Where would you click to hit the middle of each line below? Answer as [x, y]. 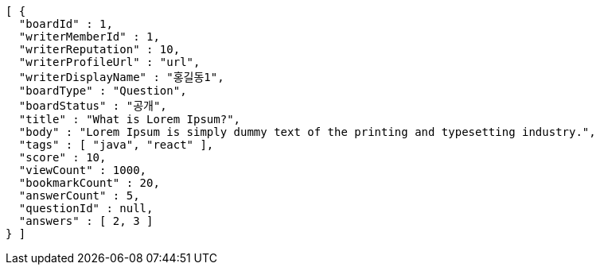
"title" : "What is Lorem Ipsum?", [130, 119]
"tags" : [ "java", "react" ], [116, 145]
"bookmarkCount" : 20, [89, 183]
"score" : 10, [62, 157]
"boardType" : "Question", [103, 91]
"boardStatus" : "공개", [93, 106]
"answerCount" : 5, [79, 196]
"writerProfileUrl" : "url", [109, 62]
